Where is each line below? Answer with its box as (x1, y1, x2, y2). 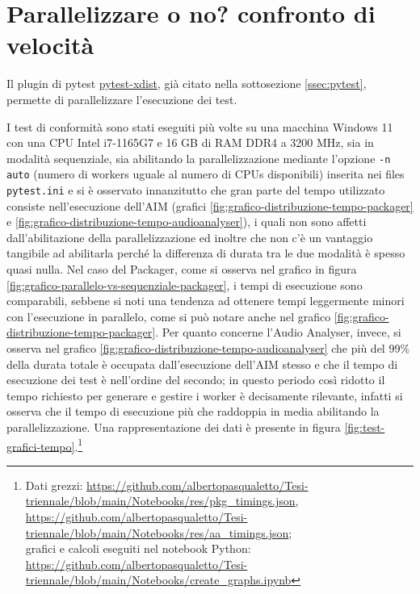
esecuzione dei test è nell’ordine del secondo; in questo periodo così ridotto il (6, 371, 385, 388)
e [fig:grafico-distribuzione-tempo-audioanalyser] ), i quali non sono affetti (6, 213, 367, 230)
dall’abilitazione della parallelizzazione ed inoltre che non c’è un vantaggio (6, 228, 373, 245)
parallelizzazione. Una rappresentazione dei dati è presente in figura (6, 418, 341, 435)
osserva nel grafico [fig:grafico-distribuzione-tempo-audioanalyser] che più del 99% (6, 340, 410, 356)
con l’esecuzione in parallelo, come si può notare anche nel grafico (6, 307, 331, 324)
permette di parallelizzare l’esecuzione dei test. (6, 90, 237, 107)
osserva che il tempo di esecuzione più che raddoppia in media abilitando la (6, 403, 380, 420)
